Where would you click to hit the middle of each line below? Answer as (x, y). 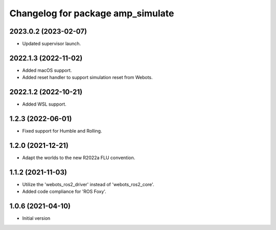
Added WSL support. (44, 104)
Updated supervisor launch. (52, 44)
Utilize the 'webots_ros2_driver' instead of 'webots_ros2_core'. (88, 184)
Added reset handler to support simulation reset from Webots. (87, 78)
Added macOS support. (47, 70)
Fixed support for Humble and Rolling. (62, 131)
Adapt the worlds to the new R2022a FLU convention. (79, 158)
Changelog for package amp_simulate (92, 13)
